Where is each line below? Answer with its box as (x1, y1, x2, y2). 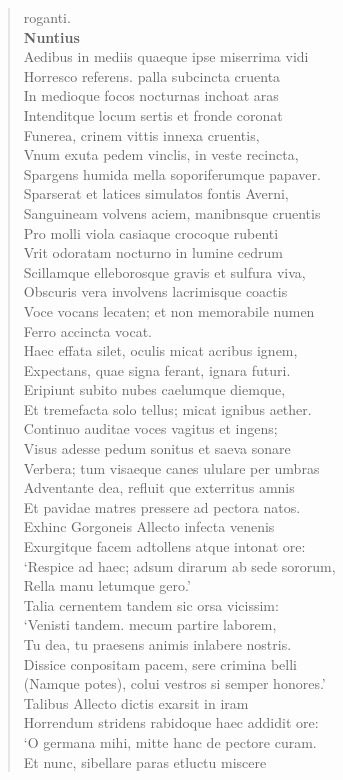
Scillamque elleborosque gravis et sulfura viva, (23, 261, 306, 282)
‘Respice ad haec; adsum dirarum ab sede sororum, (23, 555, 336, 576)
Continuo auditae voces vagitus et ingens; (23, 418, 278, 439)
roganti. (23, 7, 71, 27)
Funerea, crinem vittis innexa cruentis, (23, 124, 260, 145)
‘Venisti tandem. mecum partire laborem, (23, 614, 277, 635)
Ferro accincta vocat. (23, 320, 153, 341)
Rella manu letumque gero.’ (23, 575, 191, 596)
